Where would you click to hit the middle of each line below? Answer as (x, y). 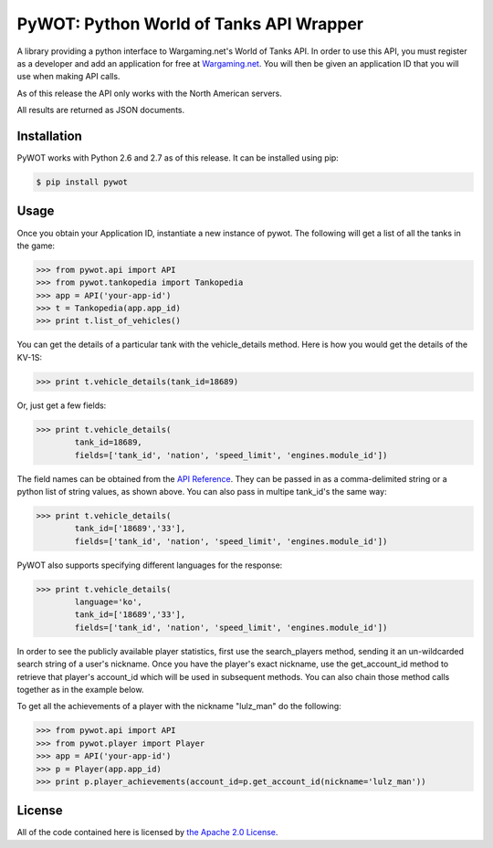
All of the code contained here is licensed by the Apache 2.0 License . (147, 832)
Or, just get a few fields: (62, 405)
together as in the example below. (80, 689)
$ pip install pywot (82, 182)
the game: (36, 246)
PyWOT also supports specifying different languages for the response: (150, 565)
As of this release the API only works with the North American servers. (150, 93)
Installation (49, 136)
